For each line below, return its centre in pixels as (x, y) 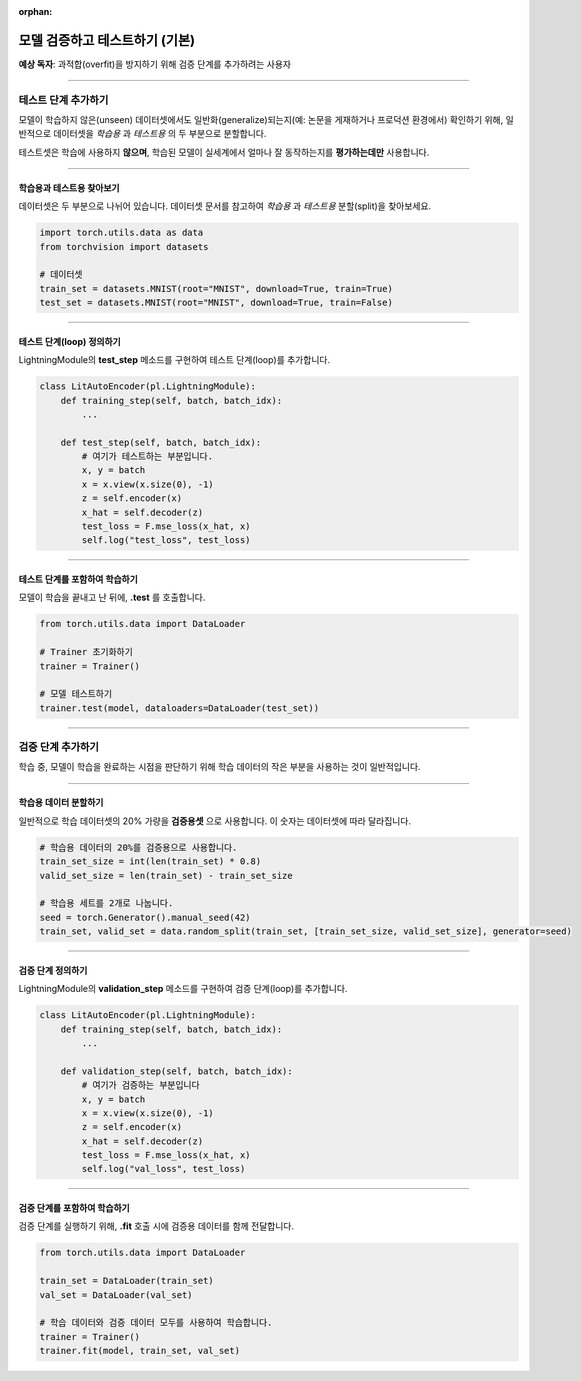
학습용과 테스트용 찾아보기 (69, 187)
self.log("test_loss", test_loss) (166, 540)
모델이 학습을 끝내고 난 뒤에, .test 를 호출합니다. (112, 597)
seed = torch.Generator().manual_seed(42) (145, 917)
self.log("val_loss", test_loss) (163, 1169)
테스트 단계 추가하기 (63, 100)
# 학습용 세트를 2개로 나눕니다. (106, 903)
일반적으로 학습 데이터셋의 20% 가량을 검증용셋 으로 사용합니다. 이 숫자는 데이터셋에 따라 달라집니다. (215, 821)
